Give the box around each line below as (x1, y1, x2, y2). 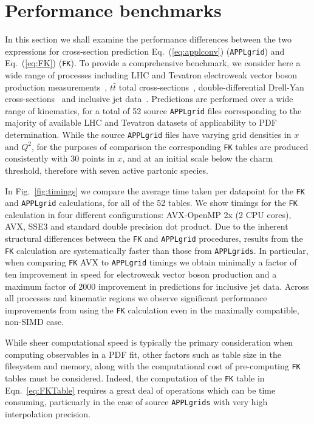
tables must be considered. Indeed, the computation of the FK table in (5, 371, 265, 384)
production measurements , (5, 80, 108, 93)
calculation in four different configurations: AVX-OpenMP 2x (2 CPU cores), (5, 208, 292, 221)
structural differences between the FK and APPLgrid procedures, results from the (5, 232, 303, 245)
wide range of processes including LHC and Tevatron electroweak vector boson (5, 69, 297, 81)
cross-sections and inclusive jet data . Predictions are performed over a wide (5, 92, 293, 105)
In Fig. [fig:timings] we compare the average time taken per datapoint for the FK (5, 184, 305, 197)
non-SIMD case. (5, 315, 64, 328)
